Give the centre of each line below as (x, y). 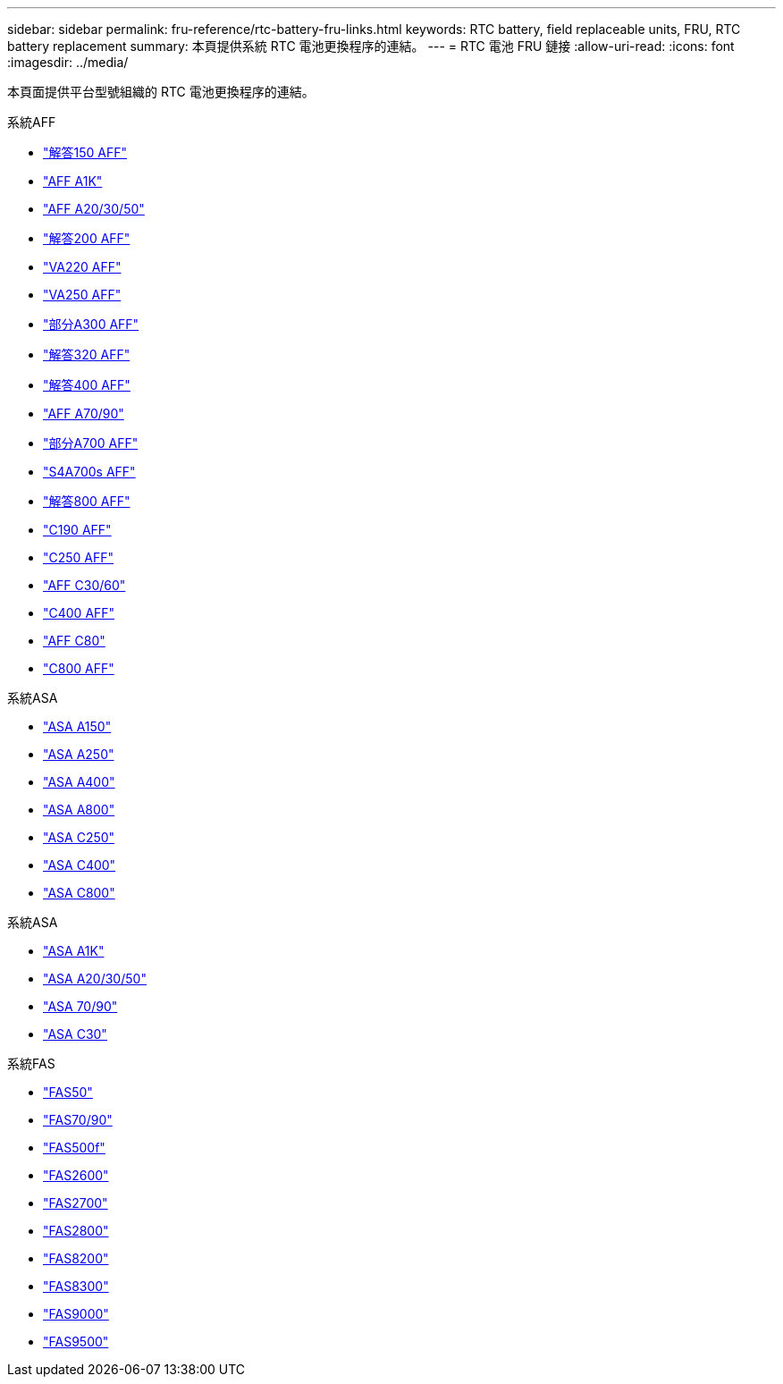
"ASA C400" (80, 865)
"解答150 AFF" (85, 152)
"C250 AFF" (79, 557)
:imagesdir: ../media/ (68, 62)
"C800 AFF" (79, 668)
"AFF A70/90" (84, 414)
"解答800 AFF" (87, 501)
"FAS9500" (76, 1342)
